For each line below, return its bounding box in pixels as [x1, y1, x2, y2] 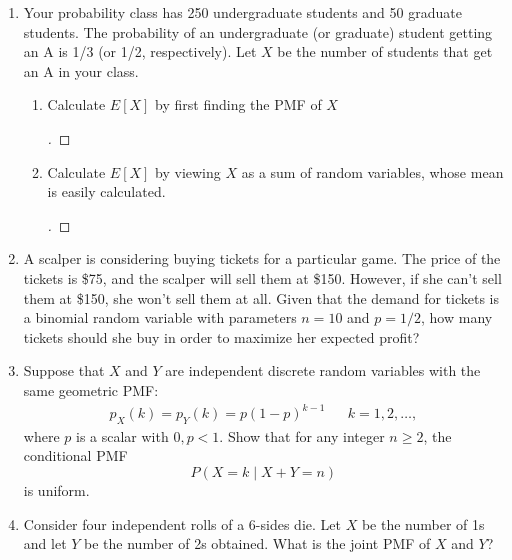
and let [23, 533, 67, 554]
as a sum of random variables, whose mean [241, 161, 504, 182]
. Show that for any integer [219, 425, 385, 446]
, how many [421, 307, 493, 328]
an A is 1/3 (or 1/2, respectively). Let [23, 41, 257, 62]
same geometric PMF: [23, 379, 159, 400]
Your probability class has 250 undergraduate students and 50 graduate [23, 2, 462, 22]
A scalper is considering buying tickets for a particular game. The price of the [23, 248, 501, 269]
